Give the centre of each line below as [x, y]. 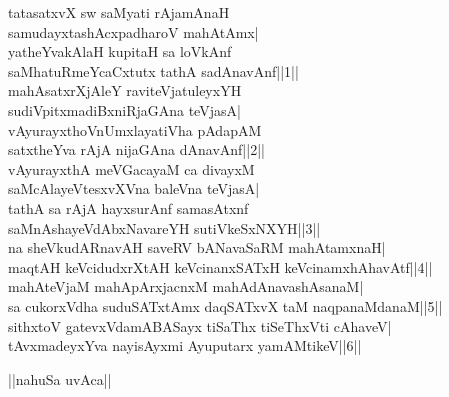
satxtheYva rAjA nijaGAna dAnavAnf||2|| [136, 149]
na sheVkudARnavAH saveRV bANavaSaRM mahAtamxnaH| [197, 247]
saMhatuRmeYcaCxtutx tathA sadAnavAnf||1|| [153, 70]
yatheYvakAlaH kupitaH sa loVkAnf [120, 51]
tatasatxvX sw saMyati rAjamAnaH [119, 12]
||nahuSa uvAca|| [60, 378]
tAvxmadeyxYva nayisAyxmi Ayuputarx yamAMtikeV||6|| [185, 345]
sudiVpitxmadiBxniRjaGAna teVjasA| [124, 109]
